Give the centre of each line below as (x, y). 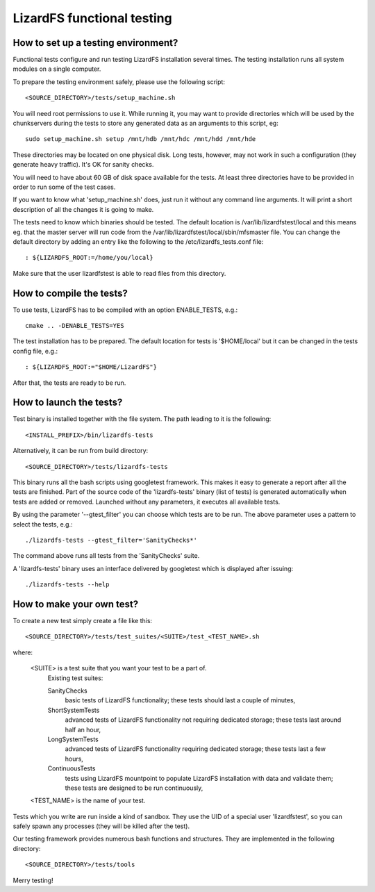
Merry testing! (33, 880)
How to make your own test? (76, 604)
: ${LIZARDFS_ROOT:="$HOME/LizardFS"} (91, 367)
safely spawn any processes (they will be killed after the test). (101, 826)
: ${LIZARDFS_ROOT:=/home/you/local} (90, 258)
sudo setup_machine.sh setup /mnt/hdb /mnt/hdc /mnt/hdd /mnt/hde (141, 139)
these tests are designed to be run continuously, (134, 788)
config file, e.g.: (35, 351)
